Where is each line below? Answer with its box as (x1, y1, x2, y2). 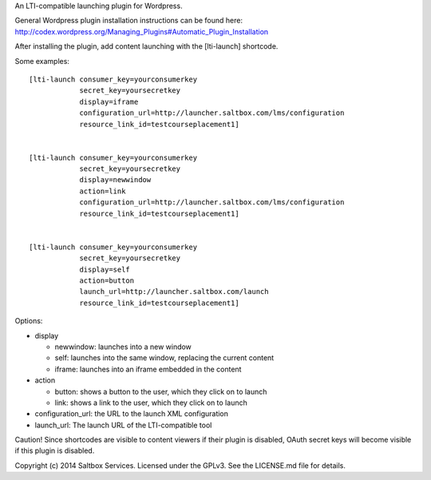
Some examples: (14, 56, 69, 65)
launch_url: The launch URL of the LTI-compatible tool (34, 420, 212, 430)
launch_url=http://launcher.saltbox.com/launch (79, 288, 269, 296)
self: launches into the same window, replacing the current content (54, 353, 275, 363)
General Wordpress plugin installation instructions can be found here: (14, 16, 243, 26)
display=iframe (79, 97, 139, 106)
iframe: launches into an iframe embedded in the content (54, 364, 242, 374)
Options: (14, 316, 43, 326)
